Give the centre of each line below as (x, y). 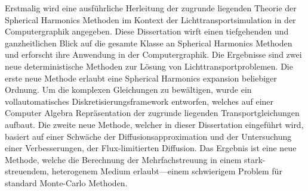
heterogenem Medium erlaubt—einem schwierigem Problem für (167, 171)
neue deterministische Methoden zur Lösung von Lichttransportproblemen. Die (149, 66)
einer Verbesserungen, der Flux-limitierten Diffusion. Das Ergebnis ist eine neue (151, 148)
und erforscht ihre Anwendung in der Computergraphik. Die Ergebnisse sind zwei (153, 54)
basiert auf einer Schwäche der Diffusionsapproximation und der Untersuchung (148, 136)
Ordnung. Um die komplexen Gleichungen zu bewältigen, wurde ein (128, 90)
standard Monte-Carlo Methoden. (66, 182)
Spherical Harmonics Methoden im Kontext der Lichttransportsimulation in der (150, 19)
